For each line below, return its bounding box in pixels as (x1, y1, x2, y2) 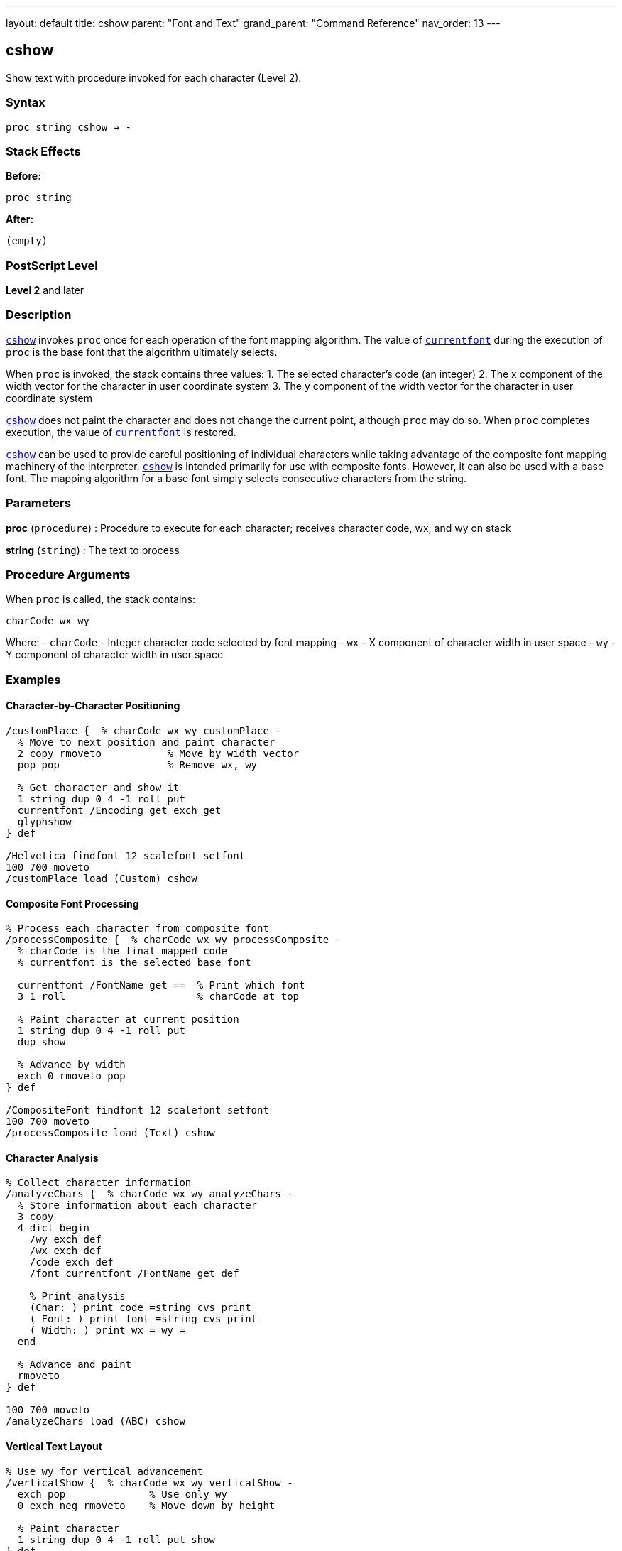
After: (6, 213, 34, 226)
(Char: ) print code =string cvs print (29, 1302, 251, 1314)
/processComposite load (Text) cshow (6, 1127, 216, 1139)
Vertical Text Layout (6, 1440, 102, 1452)
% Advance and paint (17, 1359, 132, 1371)
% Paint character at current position (17, 1013, 239, 1025)
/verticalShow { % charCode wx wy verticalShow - (6, 1476, 293, 1489)
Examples (6, 672, 61, 687)
